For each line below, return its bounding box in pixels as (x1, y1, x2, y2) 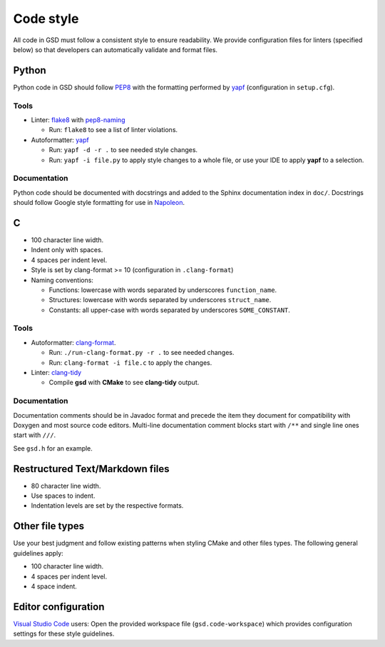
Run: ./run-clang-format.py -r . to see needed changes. (48, 348, 235, 357)
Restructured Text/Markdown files (13, 463, 170, 475)
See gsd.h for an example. (13, 443, 93, 453)
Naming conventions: (31, 276, 94, 284)
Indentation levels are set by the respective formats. (31, 501, 184, 510)
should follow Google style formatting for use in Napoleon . (13, 199, 185, 207)
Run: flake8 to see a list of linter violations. (48, 126, 178, 134)
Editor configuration (13, 601, 105, 613)
